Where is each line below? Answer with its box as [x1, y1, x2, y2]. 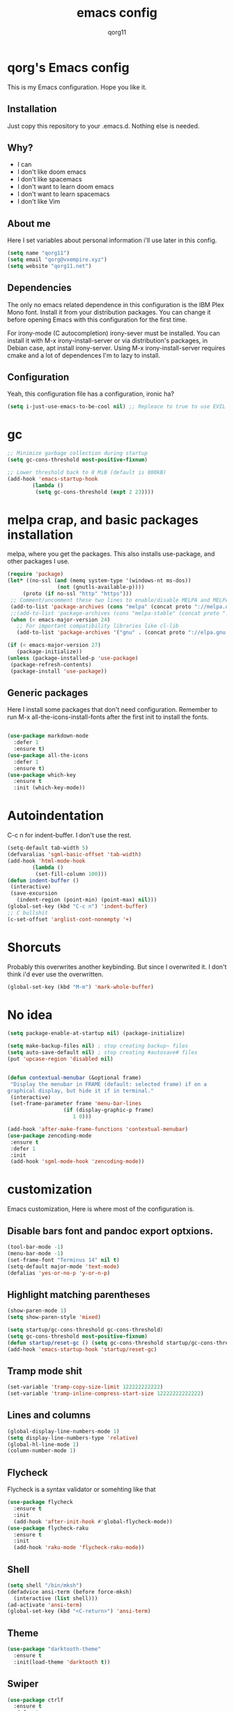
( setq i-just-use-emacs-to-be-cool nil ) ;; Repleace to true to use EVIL [7, 403, 226, 410]
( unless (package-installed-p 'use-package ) [7, 655, 139, 662]
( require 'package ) [7, 571, 64, 578]
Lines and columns [7, 1410, 91, 1421]
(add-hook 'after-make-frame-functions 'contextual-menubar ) [7, 1126, 189, 1133]
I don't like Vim [17, 197, 61, 206]
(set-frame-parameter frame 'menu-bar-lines [10, 1100, 141, 1107]
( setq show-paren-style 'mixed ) [7, 1314, 101, 1321]
